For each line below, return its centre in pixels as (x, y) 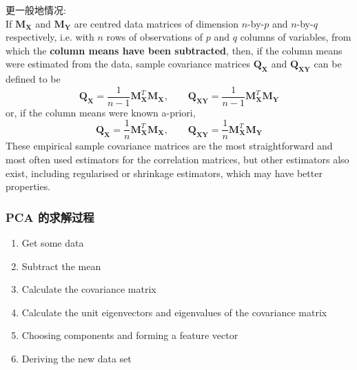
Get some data (53, 243)
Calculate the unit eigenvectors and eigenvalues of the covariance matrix (174, 312)
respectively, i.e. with (50, 37)
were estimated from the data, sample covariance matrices (128, 64)
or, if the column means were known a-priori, (101, 112)
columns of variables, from (296, 37)
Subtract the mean (61, 266)
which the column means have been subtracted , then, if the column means (174, 50)
